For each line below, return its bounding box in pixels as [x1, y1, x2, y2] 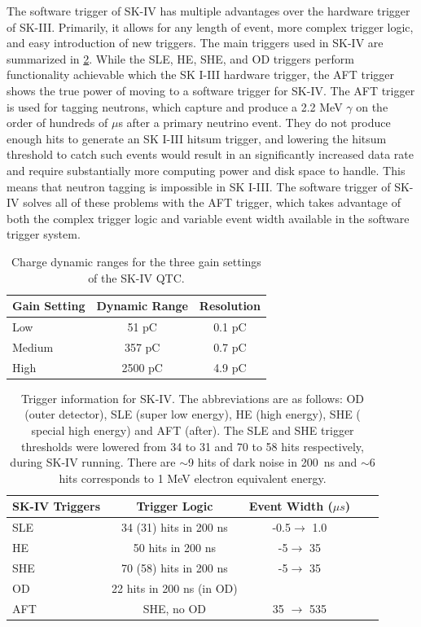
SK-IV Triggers [12, 498, 100, 515]
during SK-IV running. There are [10, 454, 176, 471]
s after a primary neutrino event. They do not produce [118, 114, 391, 131]
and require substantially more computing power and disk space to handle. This [7, 161, 406, 178]
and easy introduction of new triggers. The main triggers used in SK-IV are [7, 34, 384, 51]
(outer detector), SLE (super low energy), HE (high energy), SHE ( [24, 406, 361, 423]
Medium [12, 338, 54, 355]
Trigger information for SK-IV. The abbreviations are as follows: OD [20, 389, 365, 406]
